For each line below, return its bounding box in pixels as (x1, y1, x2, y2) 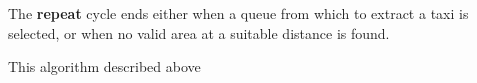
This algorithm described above (8, 56, 201, 77)
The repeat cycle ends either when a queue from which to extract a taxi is (8, 3, 469, 23)
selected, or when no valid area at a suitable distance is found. (8, 22, 390, 43)
